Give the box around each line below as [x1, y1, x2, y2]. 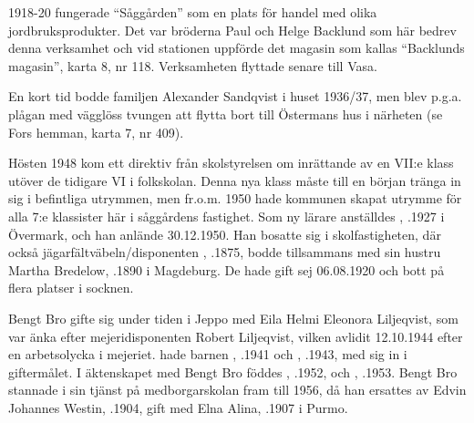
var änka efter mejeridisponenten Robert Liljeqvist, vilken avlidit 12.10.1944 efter [8, 326, 463, 346]
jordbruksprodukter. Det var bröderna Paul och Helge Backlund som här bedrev [8, 20, 457, 39]
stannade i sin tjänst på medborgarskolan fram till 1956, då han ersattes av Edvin [8, 380, 467, 399]
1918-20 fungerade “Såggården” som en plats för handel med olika [8, 3, 377, 21]
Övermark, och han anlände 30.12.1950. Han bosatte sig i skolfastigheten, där [8, 224, 441, 243]
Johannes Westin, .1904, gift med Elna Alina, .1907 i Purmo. [8, 397, 348, 417]
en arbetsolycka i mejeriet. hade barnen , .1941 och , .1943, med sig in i [8, 345, 407, 364]
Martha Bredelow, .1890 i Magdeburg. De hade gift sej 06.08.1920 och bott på [8, 260, 445, 279]
